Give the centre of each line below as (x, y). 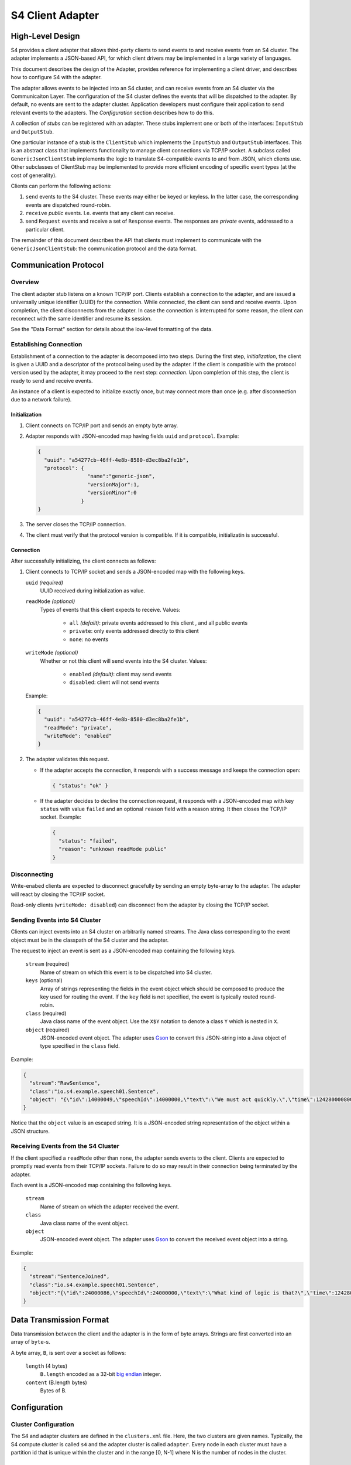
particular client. (45, 229)
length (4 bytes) (47, 1366)
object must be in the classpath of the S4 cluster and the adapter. (90, 940)
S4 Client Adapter (55, 15)
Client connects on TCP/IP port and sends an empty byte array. (102, 425)
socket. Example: (61, 817)
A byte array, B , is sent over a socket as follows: (68, 1352)
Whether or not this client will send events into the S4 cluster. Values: (123, 661)
